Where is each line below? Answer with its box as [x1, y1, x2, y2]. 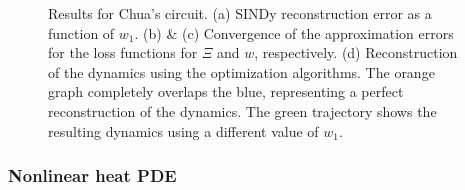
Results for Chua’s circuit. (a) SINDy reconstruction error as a [48, 3, 432, 23]
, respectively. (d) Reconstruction [254, 42, 458, 63]
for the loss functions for [48, 42, 198, 63]
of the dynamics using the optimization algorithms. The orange [48, 61, 435, 82]
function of [48, 22, 115, 43]
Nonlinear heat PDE [8, 163, 177, 188]
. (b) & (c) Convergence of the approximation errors [134, 22, 454, 43]
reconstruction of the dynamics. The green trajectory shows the [48, 100, 437, 121]
